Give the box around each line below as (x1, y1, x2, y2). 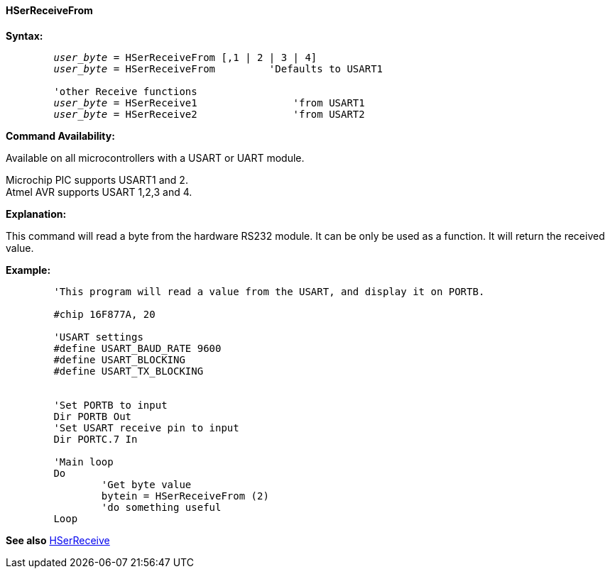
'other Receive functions (53, 85, 197, 97)
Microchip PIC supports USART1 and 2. (6, 173, 188, 186)
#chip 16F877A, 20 (53, 308, 156, 320)
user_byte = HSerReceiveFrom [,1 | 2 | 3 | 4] (53, 51, 317, 63)
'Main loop (53, 456, 114, 468)
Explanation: (6, 207, 67, 220)
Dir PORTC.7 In (53, 433, 138, 445)
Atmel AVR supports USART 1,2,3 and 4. (6, 185, 192, 198)
